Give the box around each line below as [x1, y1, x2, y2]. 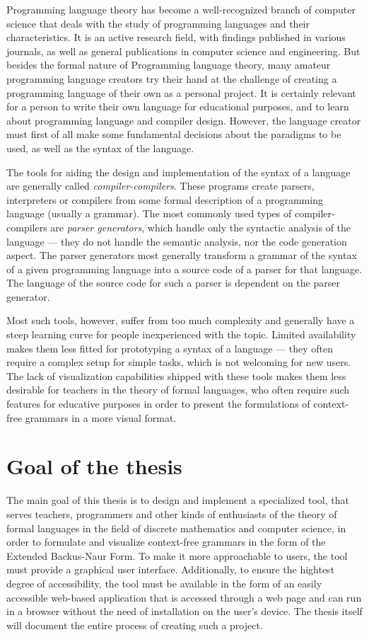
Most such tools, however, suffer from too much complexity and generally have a [6, 313, 355, 328]
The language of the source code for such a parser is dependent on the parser [6, 275, 340, 290]
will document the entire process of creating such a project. [6, 617, 263, 632]
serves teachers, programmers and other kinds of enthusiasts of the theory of [6, 506, 337, 521]
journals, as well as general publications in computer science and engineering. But [6, 43, 361, 58]
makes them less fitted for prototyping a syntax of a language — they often [6, 340, 333, 355]
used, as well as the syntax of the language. [6, 140, 194, 155]
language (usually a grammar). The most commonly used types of [6, 206, 292, 221]
